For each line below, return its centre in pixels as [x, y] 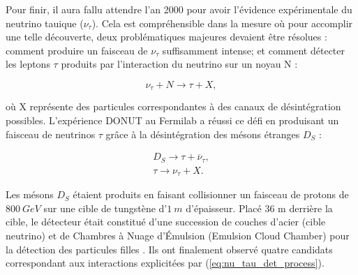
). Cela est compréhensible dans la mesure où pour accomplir [222, 23]
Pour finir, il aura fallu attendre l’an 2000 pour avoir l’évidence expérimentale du [179, 9]
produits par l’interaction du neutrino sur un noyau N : [179, 64]
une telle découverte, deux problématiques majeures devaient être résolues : [166, 37]
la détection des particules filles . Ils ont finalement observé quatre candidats [169, 249]
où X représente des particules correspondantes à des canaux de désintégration [173, 106]
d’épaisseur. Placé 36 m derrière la [259, 208]
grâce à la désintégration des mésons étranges [203, 134]
